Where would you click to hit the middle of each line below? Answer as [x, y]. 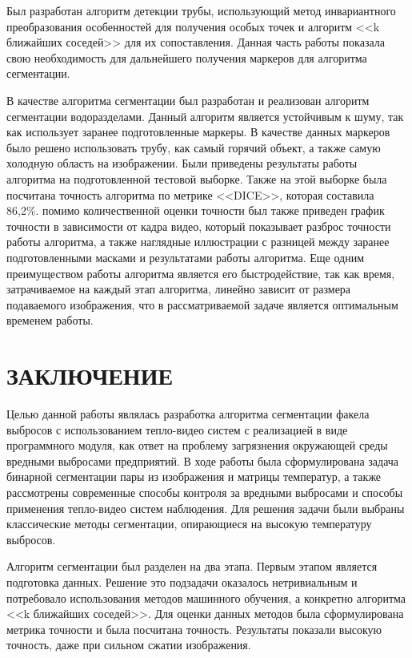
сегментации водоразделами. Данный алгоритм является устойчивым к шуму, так [205, 116]
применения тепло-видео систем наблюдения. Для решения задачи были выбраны [206, 508]
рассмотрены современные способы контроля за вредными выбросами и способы [205, 492]
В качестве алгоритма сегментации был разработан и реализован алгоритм [188, 100]
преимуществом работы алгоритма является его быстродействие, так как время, [201, 273]
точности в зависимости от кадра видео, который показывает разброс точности [199, 226]
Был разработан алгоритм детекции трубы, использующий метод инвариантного [201, 10]
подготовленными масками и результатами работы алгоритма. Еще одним [186, 257]
